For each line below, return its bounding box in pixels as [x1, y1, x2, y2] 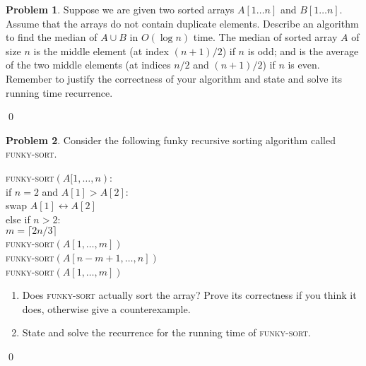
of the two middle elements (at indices [6, 57, 171, 72]
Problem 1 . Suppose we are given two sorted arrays [6, 2, 235, 16]
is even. [288, 57, 320, 72]
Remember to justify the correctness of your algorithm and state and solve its [6, 71, 343, 85]
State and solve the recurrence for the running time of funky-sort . [22, 325, 311, 340]
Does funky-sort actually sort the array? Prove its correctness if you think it [22, 288, 357, 302]
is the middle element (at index [33, 43, 169, 58]
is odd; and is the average [247, 43, 359, 58]
